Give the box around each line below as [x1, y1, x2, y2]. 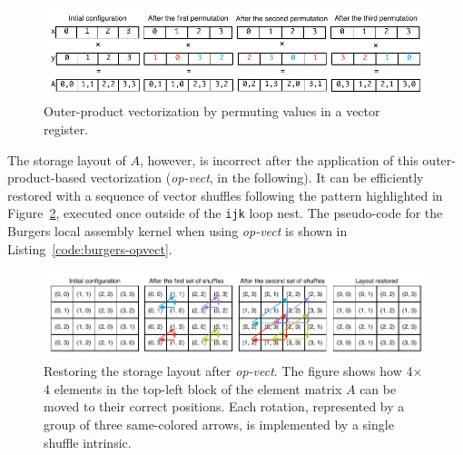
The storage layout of [7, 150, 126, 169]
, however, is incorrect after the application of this [139, 150, 419, 169]
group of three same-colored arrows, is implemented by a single [44, 415, 394, 434]
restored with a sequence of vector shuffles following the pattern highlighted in [7, 185, 443, 204]
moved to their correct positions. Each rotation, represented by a [44, 397, 405, 416]
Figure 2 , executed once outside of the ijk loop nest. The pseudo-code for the [7, 203, 443, 223]
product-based [7, 168, 86, 187]
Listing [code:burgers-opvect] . [7, 239, 172, 258]
